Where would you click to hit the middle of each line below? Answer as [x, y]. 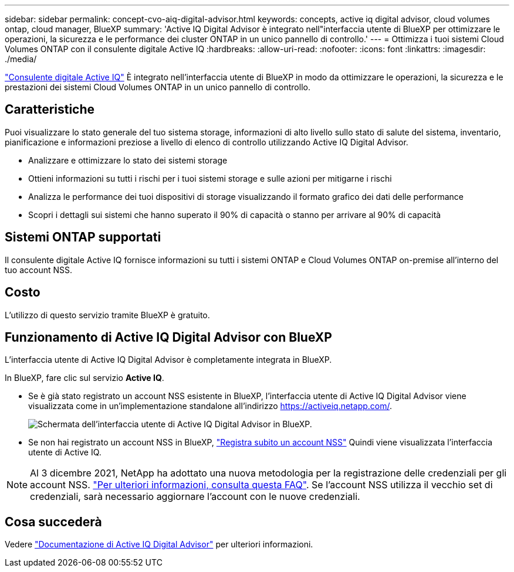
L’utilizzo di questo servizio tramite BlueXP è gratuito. [107, 315]
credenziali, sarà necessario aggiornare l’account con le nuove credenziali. [195, 497]
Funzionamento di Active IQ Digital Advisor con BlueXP [168, 337]
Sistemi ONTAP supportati [83, 237]
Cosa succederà [53, 522]
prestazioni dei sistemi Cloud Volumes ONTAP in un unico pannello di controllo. [158, 87]
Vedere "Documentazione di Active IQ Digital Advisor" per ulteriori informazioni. [159, 544]
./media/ [21, 59]
